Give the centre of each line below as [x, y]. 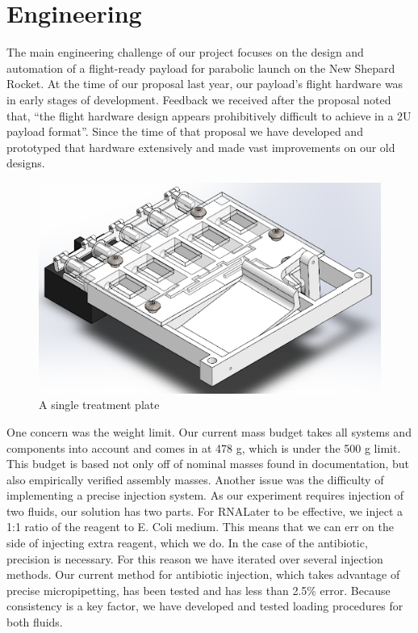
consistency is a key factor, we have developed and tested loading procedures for [205, 606]
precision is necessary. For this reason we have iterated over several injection [195, 558]
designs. [26, 163]
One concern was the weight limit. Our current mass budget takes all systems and [209, 431]
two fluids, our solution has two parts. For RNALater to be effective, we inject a [205, 511]
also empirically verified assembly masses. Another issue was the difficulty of [195, 479]
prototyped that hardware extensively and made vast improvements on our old [201, 147]
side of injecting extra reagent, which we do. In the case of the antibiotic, [187, 543]
